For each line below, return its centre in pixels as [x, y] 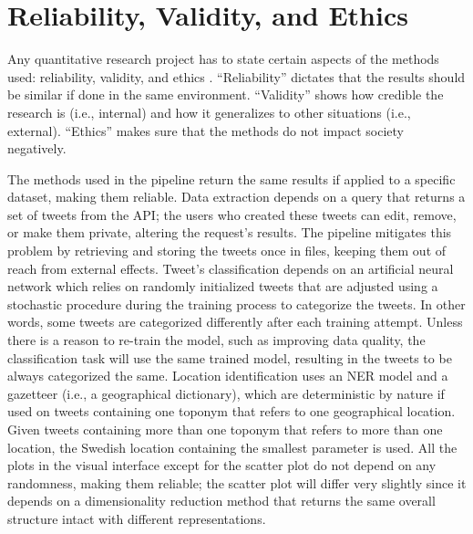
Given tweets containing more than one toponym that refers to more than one [225, 429]
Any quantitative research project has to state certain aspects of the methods [223, 59]
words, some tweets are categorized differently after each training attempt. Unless [235, 322]
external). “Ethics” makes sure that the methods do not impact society [206, 130]
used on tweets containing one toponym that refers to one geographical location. [231, 411]
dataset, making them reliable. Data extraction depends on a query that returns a [236, 197]
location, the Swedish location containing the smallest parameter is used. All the [232, 447]
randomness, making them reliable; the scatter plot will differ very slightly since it [237, 482]
